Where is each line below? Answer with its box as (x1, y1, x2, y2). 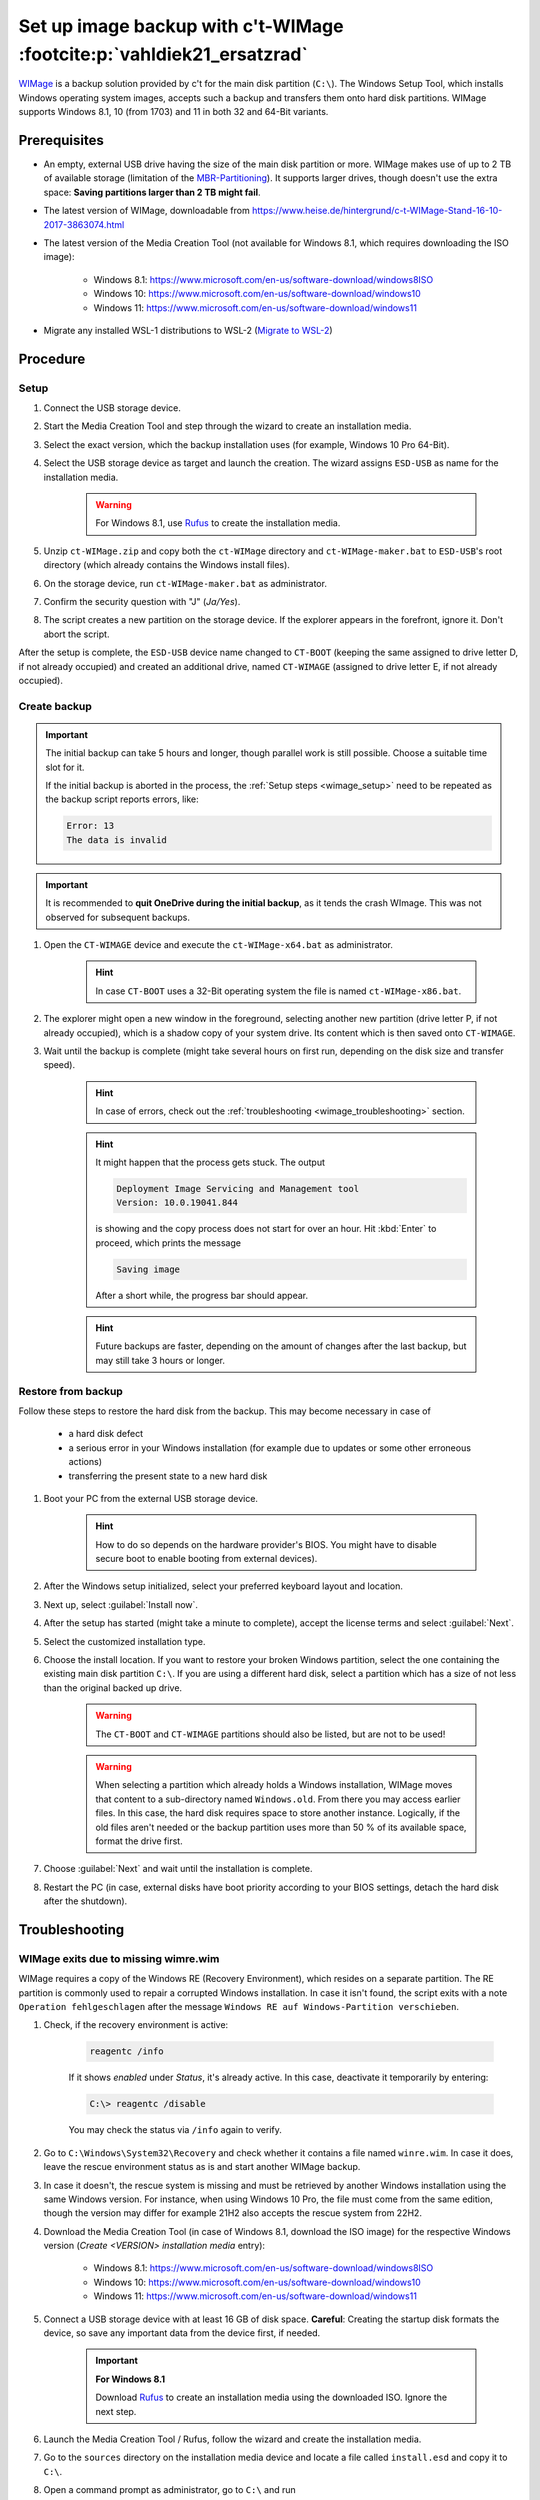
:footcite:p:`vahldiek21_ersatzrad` (18, 43, 309, 65)
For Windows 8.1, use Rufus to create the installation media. (95, 517, 341, 529)
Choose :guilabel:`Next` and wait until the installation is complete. (43, 1863, 313, 1875)
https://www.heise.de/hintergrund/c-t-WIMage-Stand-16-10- (251, 205, 503, 217)
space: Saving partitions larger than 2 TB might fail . (43, 186, 261, 198)
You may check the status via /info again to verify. (68, 2124, 282, 2136)
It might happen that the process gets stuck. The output (95, 1156, 325, 1168)
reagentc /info (89, 2046, 164, 2057)
